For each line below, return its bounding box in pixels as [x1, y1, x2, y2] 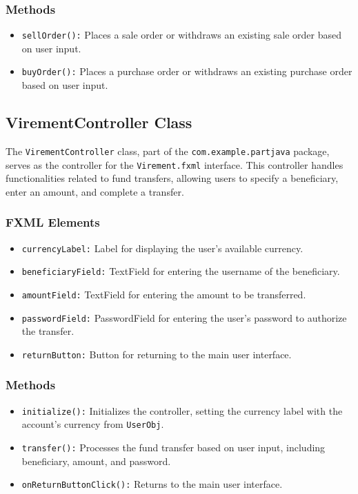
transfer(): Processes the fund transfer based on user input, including [21, 440, 326, 455]
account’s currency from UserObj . [21, 417, 164, 431]
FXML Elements [6, 214, 100, 231]
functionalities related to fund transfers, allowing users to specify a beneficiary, [6, 171, 339, 185]
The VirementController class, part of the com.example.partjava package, [6, 143, 330, 158]
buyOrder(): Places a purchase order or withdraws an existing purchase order [21, 64, 352, 79]
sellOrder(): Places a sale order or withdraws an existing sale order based [21, 28, 342, 42]
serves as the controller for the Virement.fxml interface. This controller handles [6, 157, 344, 172]
